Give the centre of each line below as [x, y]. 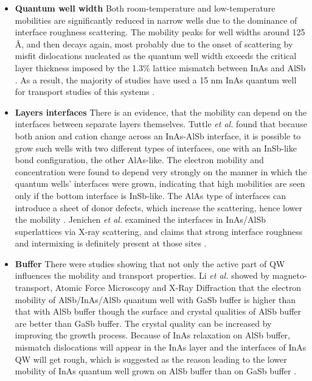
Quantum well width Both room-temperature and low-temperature [145, 8]
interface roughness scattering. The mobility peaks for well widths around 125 [160, 32]
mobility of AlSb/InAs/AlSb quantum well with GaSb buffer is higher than [155, 299]
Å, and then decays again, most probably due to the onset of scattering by [154, 44]
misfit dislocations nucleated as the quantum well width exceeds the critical [156, 56]
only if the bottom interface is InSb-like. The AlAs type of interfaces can [150, 195]
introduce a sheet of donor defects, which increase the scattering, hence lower [158, 207]
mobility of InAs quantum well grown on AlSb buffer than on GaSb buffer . [156, 371]
